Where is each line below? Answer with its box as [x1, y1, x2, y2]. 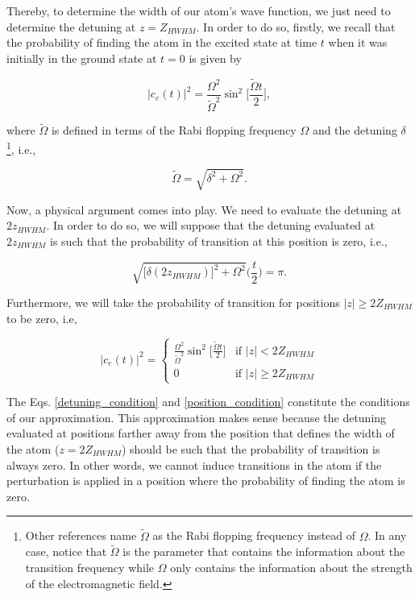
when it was [328, 34, 388, 51]
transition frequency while [25, 559, 155, 576]
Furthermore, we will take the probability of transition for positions [6, 293, 340, 310]
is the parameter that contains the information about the [122, 543, 405, 560]
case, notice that [25, 543, 107, 560]
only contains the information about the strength [170, 559, 413, 576]
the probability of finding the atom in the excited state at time [6, 34, 317, 51]
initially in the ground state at [6, 49, 157, 66]
